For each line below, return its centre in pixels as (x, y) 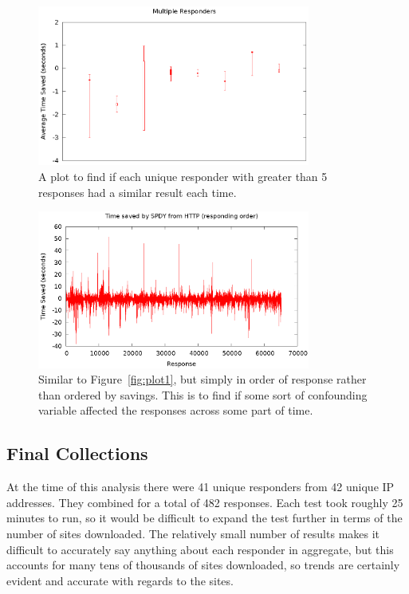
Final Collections (77, 453)
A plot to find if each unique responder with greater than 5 (183, 176)
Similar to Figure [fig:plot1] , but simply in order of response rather (203, 379)
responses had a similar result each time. (138, 192)
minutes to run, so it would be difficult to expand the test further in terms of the (204, 518)
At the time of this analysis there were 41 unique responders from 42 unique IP (201, 487)
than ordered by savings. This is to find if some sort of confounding (203, 394)
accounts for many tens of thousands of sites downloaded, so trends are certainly (203, 565)
